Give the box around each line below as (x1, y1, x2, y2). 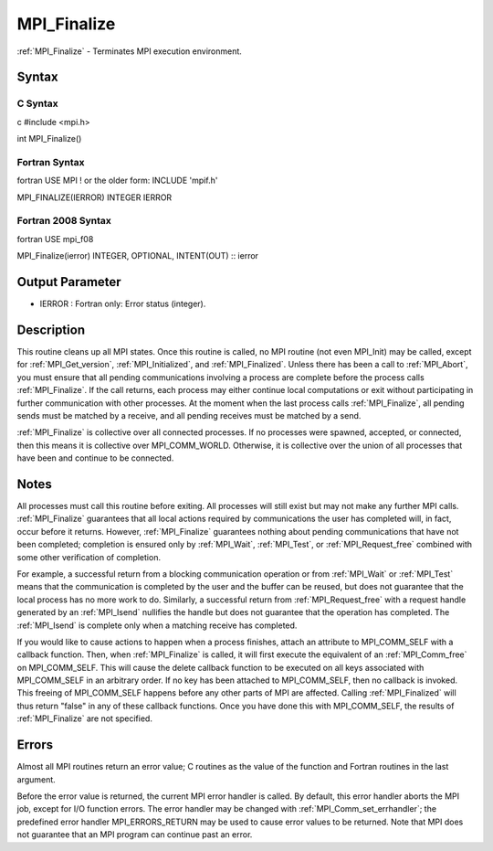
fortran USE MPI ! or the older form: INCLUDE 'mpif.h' (16, 175, 218, 186)
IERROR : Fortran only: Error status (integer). (39, 298, 206, 310)
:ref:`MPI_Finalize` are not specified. (16, 713, 152, 724)
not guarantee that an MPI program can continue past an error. (16, 829, 253, 840)
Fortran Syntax (16, 155, 85, 168)
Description (16, 322, 86, 337)
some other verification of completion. (16, 551, 162, 562)
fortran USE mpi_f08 (16, 233, 94, 244)
